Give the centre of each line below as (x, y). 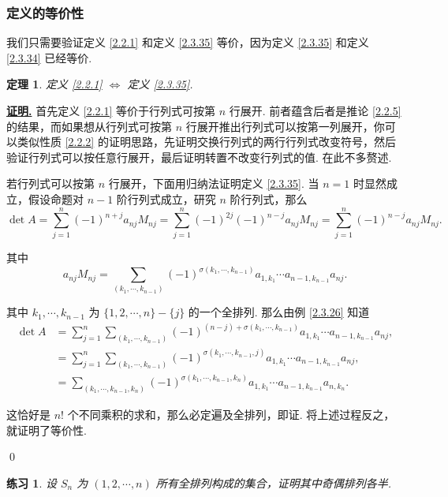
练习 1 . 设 (32, 482)
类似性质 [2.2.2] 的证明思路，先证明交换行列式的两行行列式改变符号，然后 (206, 142)
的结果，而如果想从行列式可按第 (89, 126)
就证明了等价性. (47, 430)
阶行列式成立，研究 (166, 198)
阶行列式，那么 (269, 198)
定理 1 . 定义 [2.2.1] (54, 84)
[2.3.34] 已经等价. (49, 57)
